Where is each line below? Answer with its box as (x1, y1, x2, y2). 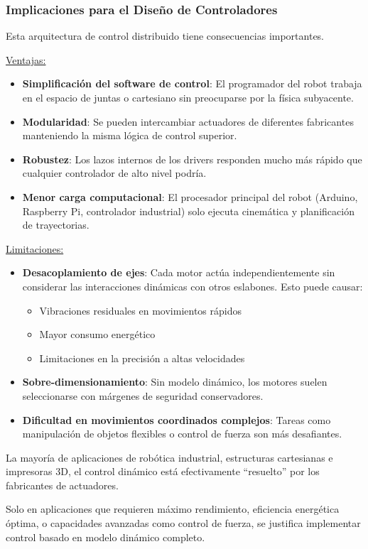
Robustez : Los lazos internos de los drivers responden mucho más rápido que (22, 151, 362, 166)
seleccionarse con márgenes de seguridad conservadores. (22, 388, 264, 403)
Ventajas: (6, 52, 46, 67)
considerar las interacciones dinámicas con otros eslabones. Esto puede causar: (22, 278, 363, 293)
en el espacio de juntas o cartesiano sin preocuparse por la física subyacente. (22, 90, 354, 104)
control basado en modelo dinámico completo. (6, 529, 205, 544)
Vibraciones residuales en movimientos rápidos (39, 303, 242, 317)
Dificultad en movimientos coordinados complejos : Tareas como (22, 412, 331, 427)
